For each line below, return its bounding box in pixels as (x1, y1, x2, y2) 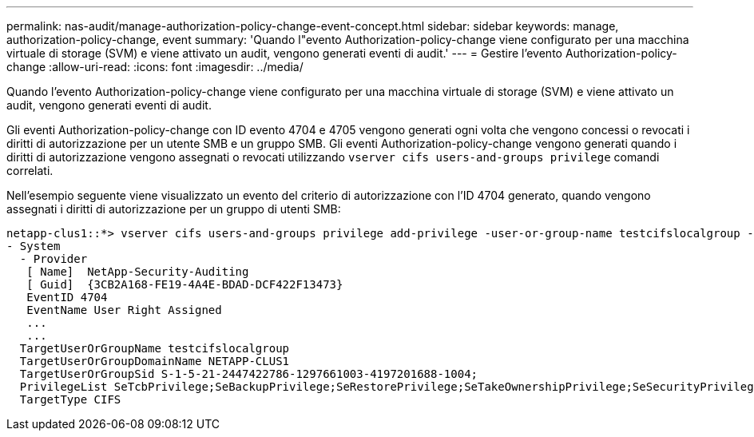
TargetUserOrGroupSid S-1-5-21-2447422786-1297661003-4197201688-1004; (19, 367, 478, 380)
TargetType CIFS (19, 393, 121, 406)
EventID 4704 (26, 291, 108, 304)
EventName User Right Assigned (26, 304, 222, 316)
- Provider (19, 252, 88, 265)
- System (6, 240, 61, 252)
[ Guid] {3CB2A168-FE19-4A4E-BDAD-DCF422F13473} (26, 278, 343, 291)
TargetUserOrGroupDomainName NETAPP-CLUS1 (19, 355, 290, 367)
